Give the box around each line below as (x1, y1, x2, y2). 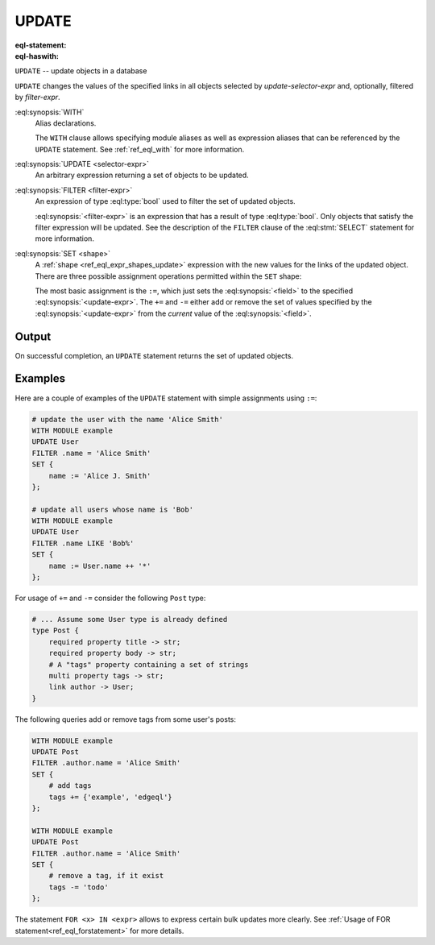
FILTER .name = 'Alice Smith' (31, 448, 151, 458)
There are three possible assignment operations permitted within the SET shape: (35, 271, 302, 281)
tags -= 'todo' (48, 882, 109, 892)
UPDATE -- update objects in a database (14, 66, 147, 76)
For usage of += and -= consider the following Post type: (14, 593, 206, 603)
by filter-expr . (14, 93, 60, 102)
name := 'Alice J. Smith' (48, 471, 151, 480)
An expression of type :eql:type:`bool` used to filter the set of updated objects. (35, 197, 296, 206)
